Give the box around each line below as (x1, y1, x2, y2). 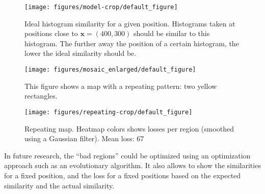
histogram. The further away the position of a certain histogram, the (24, 38, 239, 48)
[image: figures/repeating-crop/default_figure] (24, 108, 193, 116)
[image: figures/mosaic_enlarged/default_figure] (24, 66, 196, 74)
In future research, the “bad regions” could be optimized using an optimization (4, 150, 251, 160)
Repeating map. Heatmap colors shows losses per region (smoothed (24, 123, 234, 134)
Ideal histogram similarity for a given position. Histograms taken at (24, 18, 235, 28)
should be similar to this (134, 28, 210, 39)
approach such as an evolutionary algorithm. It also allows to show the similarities (4, 160, 261, 171)
